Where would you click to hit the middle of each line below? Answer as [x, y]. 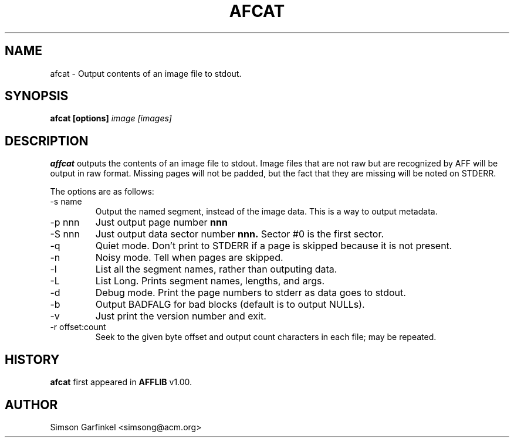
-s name [66, 202]
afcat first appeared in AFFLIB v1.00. [121, 382]
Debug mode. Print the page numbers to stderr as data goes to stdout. [251, 293]
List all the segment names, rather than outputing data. [216, 269]
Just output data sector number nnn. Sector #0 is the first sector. [240, 234]
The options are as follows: [102, 192]
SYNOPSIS [37, 96]
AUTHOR [31, 404]
